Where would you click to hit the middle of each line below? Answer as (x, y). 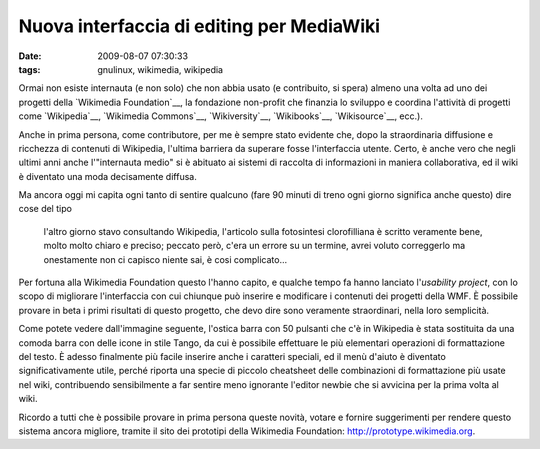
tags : (29, 69)
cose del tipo (45, 209)
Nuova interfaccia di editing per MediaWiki (199, 26)
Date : (30, 56)
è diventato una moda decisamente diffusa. (107, 176)
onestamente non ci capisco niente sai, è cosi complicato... (165, 259)
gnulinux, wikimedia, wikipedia (160, 69)
